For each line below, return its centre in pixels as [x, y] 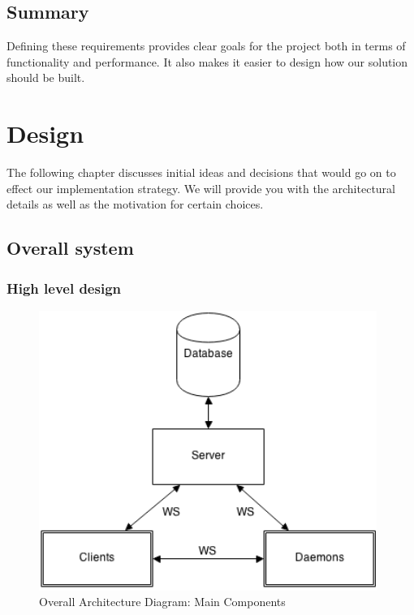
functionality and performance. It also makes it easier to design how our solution [207, 61]
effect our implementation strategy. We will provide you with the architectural [201, 188]
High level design [64, 288]
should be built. [46, 77]
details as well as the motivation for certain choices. [135, 204]
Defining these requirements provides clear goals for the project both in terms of [206, 46]
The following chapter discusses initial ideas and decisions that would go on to [201, 172]
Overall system [70, 248]
